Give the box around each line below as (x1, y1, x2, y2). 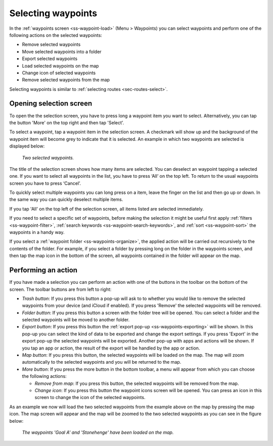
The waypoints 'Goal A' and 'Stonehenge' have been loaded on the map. (22, 429, 174, 435)
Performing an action (9, 266, 78, 275)
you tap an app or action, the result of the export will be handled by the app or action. (22, 345, 200, 351)
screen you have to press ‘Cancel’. (9, 180, 81, 186)
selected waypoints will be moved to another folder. (22, 317, 130, 323)
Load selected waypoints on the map (22, 63, 99, 69)
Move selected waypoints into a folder (22, 48, 102, 55)
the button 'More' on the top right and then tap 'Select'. (9, 119, 124, 126)
